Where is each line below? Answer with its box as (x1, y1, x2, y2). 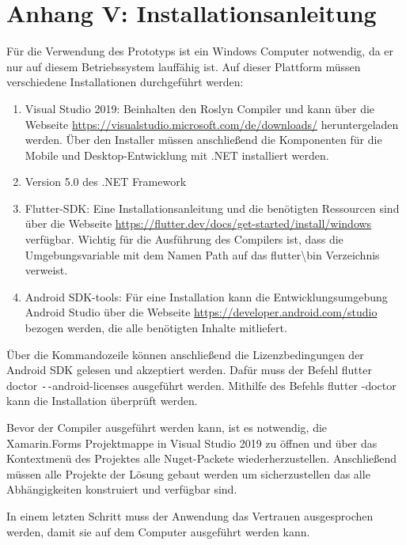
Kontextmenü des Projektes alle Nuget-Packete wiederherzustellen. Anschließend (6, 450, 397, 467)
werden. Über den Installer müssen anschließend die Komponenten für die (25, 131, 382, 148)
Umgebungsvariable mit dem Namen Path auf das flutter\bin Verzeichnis (25, 246, 380, 263)
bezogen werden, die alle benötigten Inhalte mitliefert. (25, 320, 287, 336)
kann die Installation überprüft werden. (6, 392, 198, 409)
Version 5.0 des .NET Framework (25, 173, 187, 190)
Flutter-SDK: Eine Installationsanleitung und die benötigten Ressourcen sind (25, 199, 400, 216)
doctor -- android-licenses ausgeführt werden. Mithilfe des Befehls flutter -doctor (6, 377, 397, 393)
